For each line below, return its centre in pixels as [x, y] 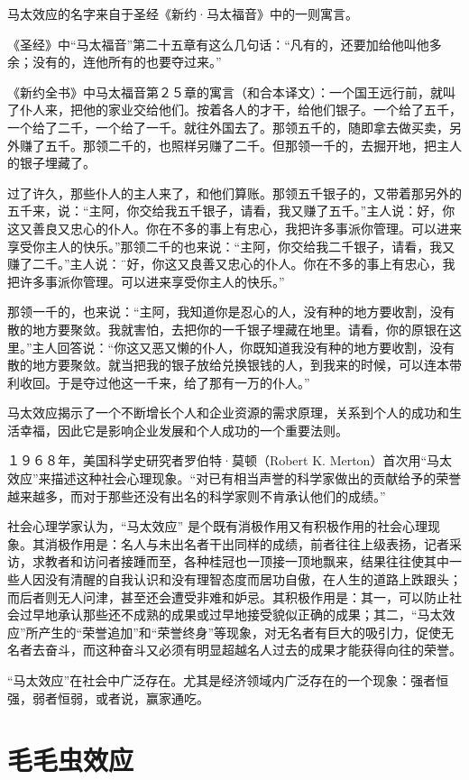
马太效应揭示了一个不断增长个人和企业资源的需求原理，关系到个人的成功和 [228, 413]
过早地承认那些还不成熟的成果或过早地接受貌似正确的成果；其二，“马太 [231, 615]
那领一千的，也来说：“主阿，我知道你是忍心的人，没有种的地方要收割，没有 [231, 312]
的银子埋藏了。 [51, 163]
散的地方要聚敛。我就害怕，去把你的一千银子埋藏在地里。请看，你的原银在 [228, 329]
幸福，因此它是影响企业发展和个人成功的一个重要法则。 [184, 430]
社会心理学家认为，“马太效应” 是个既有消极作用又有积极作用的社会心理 [217, 526]
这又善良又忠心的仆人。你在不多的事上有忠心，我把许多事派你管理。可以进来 [234, 228]
